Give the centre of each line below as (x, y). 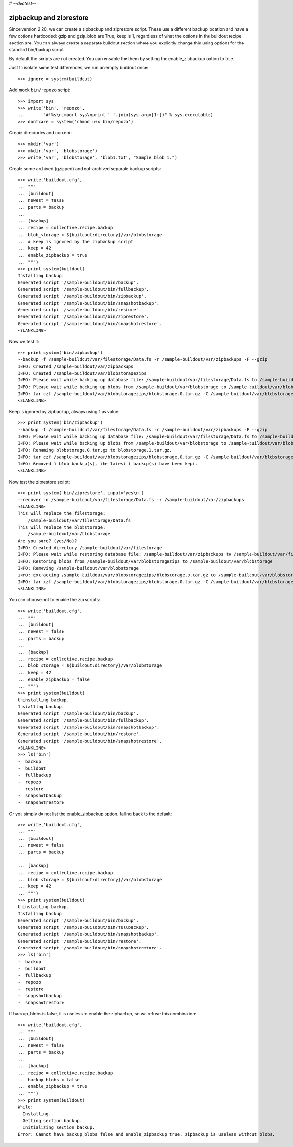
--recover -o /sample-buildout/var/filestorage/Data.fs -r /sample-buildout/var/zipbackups (131, 500)
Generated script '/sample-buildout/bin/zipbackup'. (82, 296)
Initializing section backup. (59, 1127)
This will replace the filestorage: (62, 514)
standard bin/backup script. (37, 50)
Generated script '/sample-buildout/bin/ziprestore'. (83, 317)
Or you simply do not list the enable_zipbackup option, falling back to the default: (91, 814)
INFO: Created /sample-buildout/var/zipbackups (76, 366)
